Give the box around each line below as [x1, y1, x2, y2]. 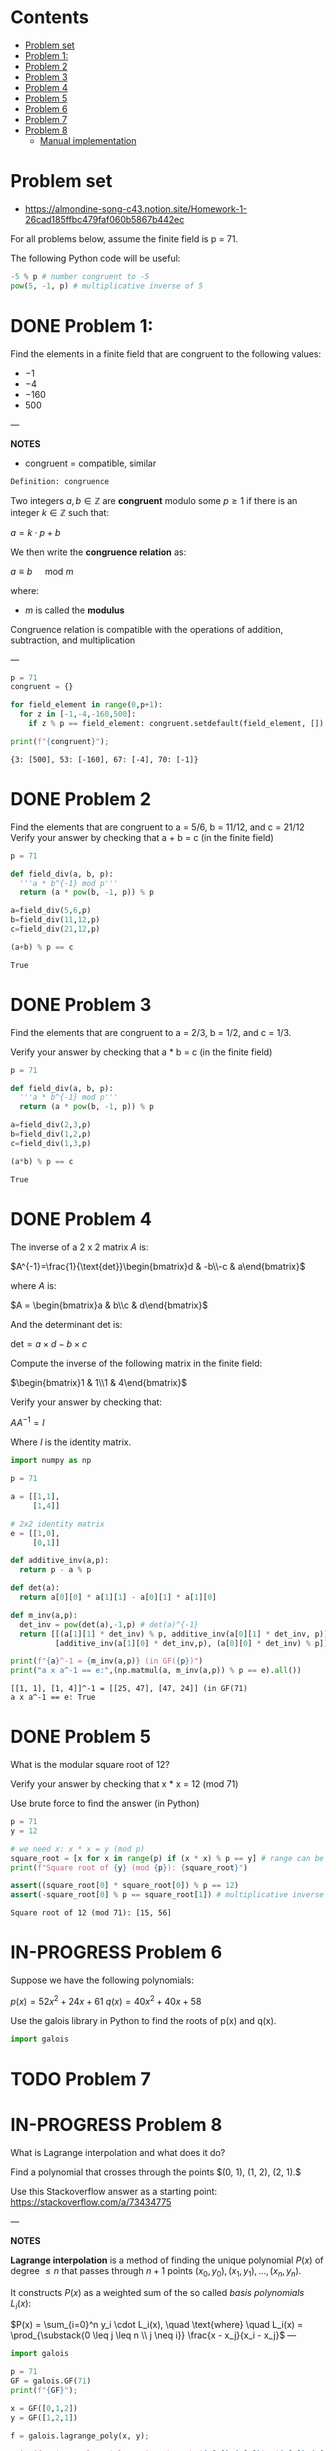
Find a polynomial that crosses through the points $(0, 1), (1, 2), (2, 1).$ [10, 2166, 302, 2178]
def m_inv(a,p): [10, 1610, 78, 1620]
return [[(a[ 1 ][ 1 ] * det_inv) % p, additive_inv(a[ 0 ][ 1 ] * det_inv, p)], [19, 1629, 333, 1639]
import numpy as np [10, 1456, 92, 1466]
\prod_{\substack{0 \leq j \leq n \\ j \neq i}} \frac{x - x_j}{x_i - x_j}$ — [10, 2329, 297, 2341]
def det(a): [10, 1583, 60, 1593]
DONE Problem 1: [10, 314, 154, 337]
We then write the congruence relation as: [10, 546, 187, 558]
